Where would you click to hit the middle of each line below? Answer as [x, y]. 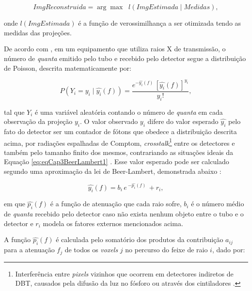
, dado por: [228, 250]
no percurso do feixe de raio [166, 250]
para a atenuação [29, 250]
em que [15, 204]
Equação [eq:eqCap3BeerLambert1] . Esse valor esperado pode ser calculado [117, 161]
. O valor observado [109, 121]
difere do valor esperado [183, 121]
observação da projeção [38, 121]
